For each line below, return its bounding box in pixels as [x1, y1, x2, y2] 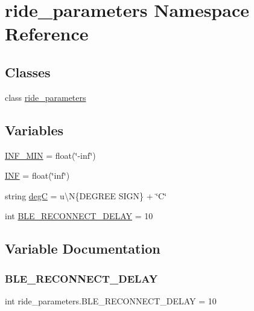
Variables [5, 120, 64, 139]
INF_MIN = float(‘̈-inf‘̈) [5, 149, 96, 161]
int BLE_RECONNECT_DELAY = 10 [5, 210, 153, 222]
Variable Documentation [5, 239, 160, 258]
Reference [5, 21, 89, 46]
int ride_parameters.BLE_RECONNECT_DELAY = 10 [5, 294, 217, 307]
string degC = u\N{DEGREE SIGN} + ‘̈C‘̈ [5, 189, 167, 202]
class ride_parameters [5, 91, 86, 103]
